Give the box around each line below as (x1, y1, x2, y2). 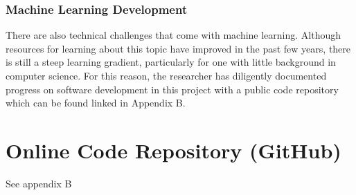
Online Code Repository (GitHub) (6, 136, 341, 164)
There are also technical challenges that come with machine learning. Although (6, 28, 341, 42)
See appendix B (6, 176, 72, 190)
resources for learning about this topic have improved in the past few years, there (6, 41, 351, 55)
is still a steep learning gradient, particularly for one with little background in (6, 55, 336, 69)
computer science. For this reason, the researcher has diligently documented (6, 68, 327, 82)
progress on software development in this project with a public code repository (6, 82, 339, 96)
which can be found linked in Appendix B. (6, 95, 186, 110)
